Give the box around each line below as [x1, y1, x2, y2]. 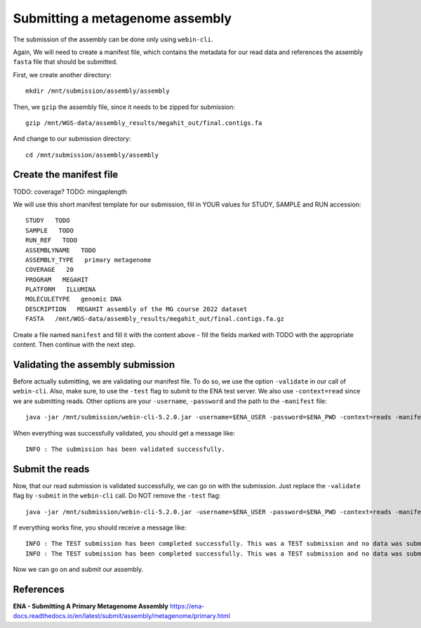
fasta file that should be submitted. [13, 58, 118, 66]
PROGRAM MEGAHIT [25, 275, 89, 284]
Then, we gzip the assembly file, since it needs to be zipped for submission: [13, 103, 235, 111]
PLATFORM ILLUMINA [25, 285, 96, 294]
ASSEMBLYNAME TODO [25, 246, 96, 254]
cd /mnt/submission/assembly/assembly [25, 151, 159, 159]
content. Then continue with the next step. [13, 341, 136, 349]
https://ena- [169, 602, 205, 610]
